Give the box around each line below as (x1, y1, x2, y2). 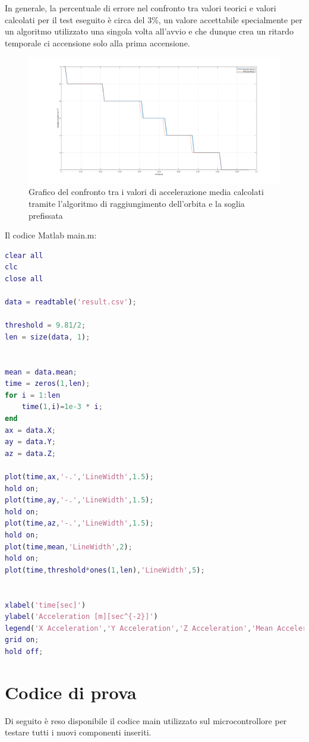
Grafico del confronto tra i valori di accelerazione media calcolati (29, 185, 264, 198)
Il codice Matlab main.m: (5, 229, 97, 241)
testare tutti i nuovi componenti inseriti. (5, 726, 152, 738)
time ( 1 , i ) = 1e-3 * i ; (21, 403, 103, 411)
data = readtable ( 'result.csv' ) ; (5, 298, 137, 307)
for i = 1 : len (5, 391, 61, 400)
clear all (5, 251, 43, 260)
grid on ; (5, 636, 39, 644)
